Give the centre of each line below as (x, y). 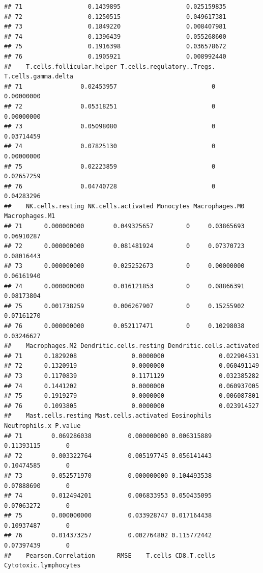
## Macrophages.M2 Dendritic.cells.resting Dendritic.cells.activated (132, 346)
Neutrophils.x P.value (42, 426)
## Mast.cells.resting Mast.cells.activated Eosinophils (108, 416)
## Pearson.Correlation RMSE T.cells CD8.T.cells (110, 555)
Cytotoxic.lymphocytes (42, 566)
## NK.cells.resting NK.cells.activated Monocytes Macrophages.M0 (124, 206)
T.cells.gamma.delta (39, 77)
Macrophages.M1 (30, 216)
